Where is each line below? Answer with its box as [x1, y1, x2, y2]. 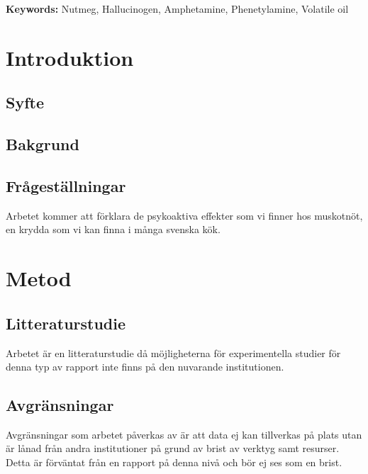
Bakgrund [6, 133, 79, 155]
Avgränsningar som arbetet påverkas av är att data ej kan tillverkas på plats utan [6, 427, 362, 441]
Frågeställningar [6, 174, 126, 196]
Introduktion [6, 43, 134, 72]
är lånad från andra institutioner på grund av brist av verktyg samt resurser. [6, 441, 340, 456]
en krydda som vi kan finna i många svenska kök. [6, 222, 221, 237]
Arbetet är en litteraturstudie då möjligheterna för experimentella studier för [6, 345, 341, 360]
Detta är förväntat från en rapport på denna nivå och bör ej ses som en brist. [6, 455, 342, 470]
